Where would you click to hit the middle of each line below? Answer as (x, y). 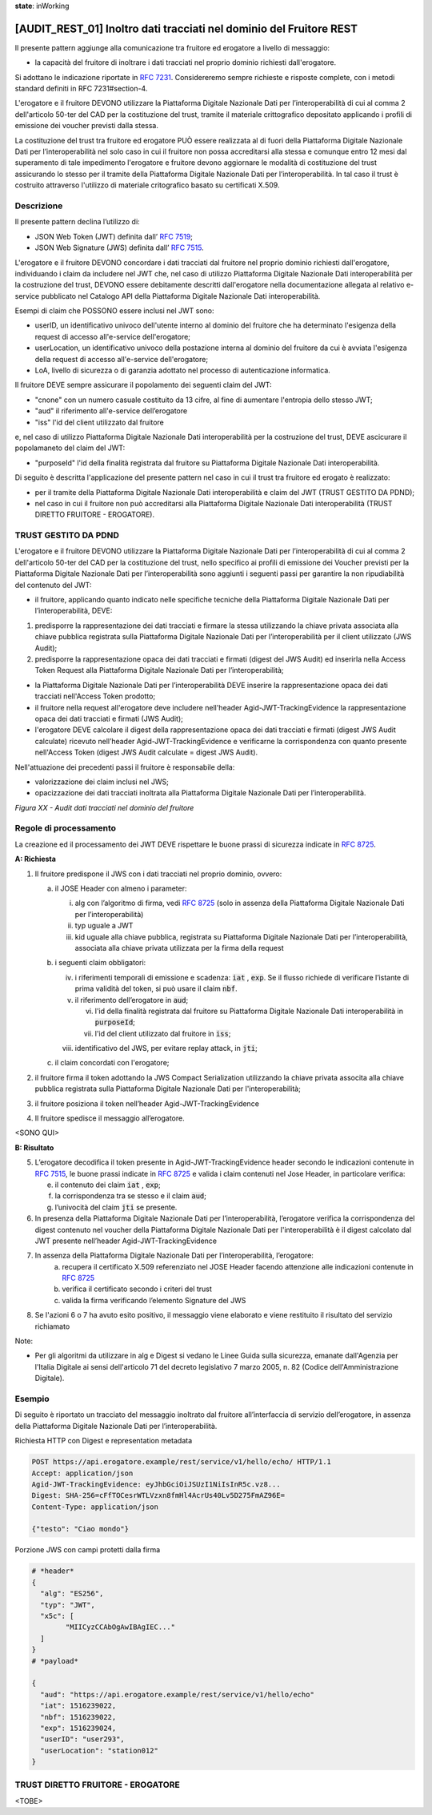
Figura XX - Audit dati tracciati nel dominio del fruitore (104, 807)
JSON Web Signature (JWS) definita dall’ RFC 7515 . (119, 247)
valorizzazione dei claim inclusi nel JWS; (102, 782)
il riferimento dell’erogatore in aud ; (132, 1000)
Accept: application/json (82, 1473)
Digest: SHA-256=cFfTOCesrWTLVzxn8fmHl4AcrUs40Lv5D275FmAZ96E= (158, 1495)
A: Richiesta (35, 859)
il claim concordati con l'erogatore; (112, 1063)
